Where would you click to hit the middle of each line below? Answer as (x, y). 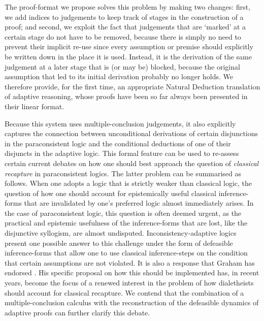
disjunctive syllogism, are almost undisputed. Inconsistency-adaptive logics (121, 233)
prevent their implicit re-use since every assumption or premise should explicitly (129, 46)
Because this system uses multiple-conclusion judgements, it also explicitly (120, 123)
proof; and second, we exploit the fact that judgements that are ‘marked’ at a (125, 27)
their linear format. (35, 106)
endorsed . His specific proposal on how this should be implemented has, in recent (132, 272)
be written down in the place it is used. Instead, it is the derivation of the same (128, 56)
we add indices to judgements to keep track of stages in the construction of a (124, 17)
